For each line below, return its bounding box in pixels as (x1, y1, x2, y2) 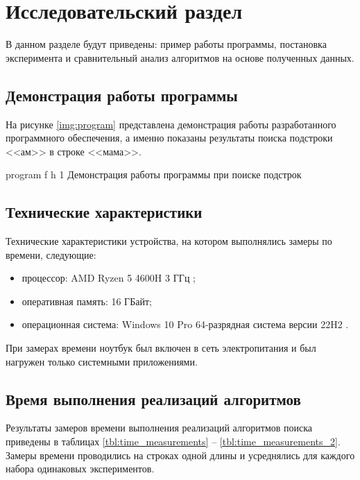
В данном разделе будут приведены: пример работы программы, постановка (6, 37, 327, 51)
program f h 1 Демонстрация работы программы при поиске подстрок (6, 167, 302, 182)
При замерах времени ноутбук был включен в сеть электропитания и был (6, 341, 316, 355)
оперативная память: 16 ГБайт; (22, 293, 152, 308)
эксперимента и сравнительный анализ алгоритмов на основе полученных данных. (6, 50, 354, 65)
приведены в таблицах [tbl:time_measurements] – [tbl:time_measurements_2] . (6, 434, 341, 449)
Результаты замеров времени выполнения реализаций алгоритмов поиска (6, 420, 313, 435)
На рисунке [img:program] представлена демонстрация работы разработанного (6, 117, 336, 131)
